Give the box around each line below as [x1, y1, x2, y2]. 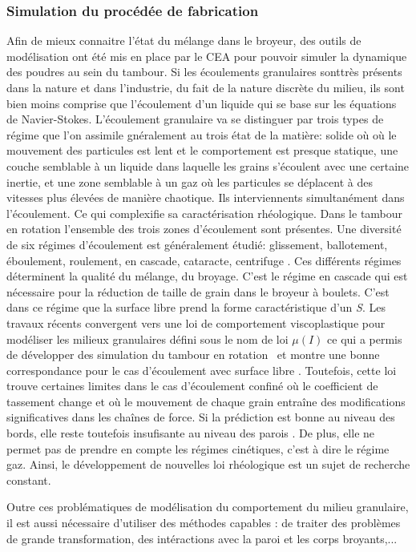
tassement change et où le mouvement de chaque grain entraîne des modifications [6, 393, 406, 409]
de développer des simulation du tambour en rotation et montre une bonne [6, 346, 380, 363]
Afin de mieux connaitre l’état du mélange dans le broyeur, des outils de [6, 32, 361, 49]
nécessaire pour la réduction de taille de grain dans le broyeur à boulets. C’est [6, 283, 390, 300]
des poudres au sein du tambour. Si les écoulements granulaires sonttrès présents [6, 63, 402, 80]
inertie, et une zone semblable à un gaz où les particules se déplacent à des [6, 173, 373, 190]
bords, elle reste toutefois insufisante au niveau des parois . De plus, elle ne [6, 425, 375, 441]
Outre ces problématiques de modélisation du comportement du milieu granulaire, [6, 498, 409, 515]
